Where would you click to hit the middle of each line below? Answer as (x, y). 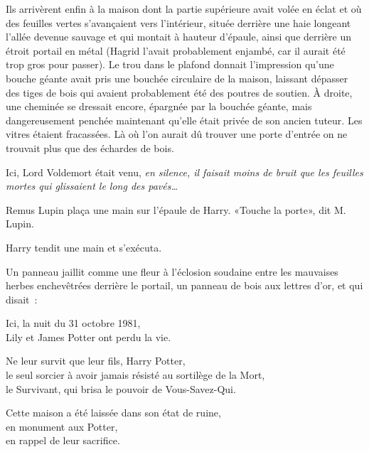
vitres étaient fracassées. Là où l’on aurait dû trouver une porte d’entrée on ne (177, 134)
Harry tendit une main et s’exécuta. (84, 247)
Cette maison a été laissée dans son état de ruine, (113, 413)
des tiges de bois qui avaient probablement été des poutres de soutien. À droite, (179, 92)
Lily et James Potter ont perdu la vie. (89, 337)
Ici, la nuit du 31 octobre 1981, (73, 323)
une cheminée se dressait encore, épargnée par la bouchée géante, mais (159, 106)
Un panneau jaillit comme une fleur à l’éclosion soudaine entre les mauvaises (172, 271)
